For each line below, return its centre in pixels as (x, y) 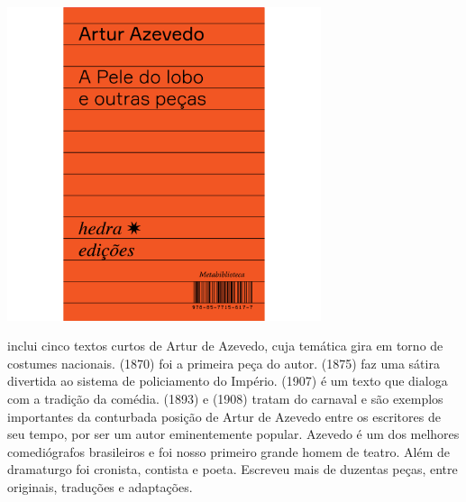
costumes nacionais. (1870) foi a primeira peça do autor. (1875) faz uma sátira (224, 363)
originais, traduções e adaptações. (100, 487)
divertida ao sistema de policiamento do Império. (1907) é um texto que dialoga (228, 381)
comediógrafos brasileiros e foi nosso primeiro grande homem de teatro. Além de (229, 451)
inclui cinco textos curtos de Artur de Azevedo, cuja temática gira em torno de (225, 346)
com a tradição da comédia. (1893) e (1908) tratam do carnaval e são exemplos (225, 399)
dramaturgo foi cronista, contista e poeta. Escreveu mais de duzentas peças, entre (233, 469)
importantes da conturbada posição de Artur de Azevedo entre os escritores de (224, 416)
